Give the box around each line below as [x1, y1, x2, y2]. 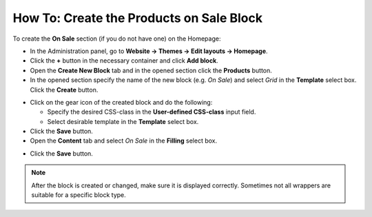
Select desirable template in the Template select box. [47, 117, 199, 125]
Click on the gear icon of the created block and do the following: [30, 98, 213, 106]
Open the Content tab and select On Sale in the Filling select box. [30, 136, 217, 145]
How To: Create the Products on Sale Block [12, 10, 263, 25]
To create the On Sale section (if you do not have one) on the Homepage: [12, 34, 221, 43]
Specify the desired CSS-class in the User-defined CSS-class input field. [47, 107, 256, 116]
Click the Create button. [30, 85, 99, 94]
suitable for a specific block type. [31, 191, 127, 199]
